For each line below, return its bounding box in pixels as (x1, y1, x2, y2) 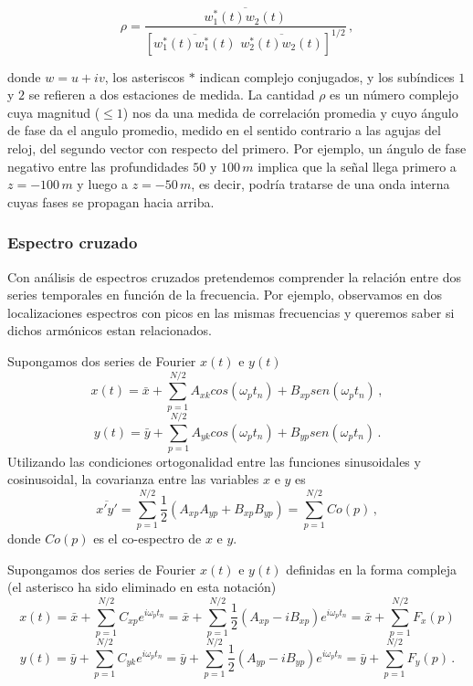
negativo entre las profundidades (7, 156, 189, 175)
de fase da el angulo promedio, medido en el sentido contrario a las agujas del (7, 121, 441, 140)
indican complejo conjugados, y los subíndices (199, 67, 455, 86)
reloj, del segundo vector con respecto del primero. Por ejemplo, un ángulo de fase (7, 139, 467, 158)
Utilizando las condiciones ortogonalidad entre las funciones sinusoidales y (7, 451, 421, 470)
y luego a (77, 174, 128, 194)
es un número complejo (330, 85, 458, 104)
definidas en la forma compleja (286, 559, 457, 578)
